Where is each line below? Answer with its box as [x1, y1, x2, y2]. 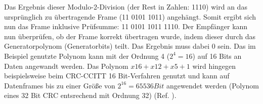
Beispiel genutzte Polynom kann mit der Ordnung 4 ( [4, 50, 170, 61]
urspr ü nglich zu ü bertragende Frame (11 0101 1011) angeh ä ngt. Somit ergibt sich [4, 11, 256, 22]
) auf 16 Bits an [192, 50, 242, 61]
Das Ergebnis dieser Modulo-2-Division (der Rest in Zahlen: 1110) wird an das [4, 2, 247, 12]
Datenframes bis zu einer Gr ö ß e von [4, 80, 115, 90]
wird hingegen [192, 60, 236, 71]
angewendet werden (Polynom [166, 80, 259, 90]
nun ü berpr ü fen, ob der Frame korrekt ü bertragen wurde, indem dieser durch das [4, 31, 256, 41]
